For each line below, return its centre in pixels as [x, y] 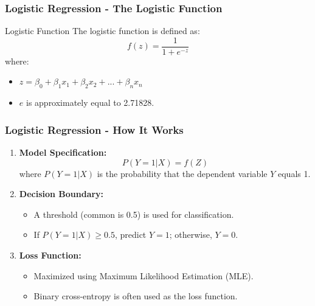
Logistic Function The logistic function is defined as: [102, 31]
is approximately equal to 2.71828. [90, 103]
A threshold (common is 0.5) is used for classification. [134, 214]
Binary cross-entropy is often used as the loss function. [136, 296]
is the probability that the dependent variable [182, 173]
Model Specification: [63, 152]
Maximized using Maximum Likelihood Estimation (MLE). [144, 275]
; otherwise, [191, 235]
